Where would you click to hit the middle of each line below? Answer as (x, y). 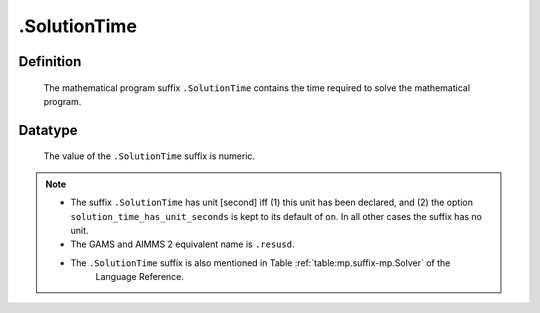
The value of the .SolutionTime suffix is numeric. (149, 156)
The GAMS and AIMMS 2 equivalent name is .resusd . (182, 244)
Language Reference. (140, 277)
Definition (50, 61)
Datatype (48, 130)
